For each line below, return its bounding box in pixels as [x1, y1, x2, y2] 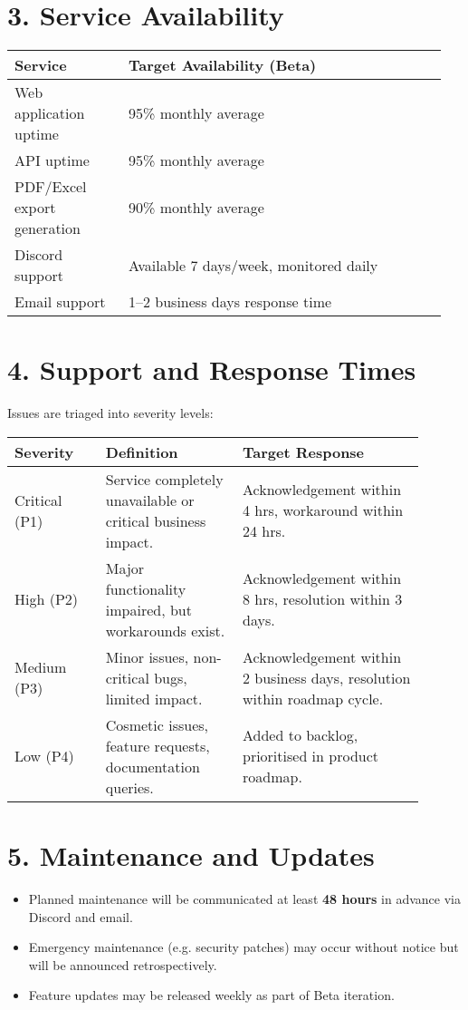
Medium [14, 656, 67, 678]
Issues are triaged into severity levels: [7, 403, 214, 422]
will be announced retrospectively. [28, 955, 217, 974]
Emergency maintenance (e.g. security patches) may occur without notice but [28, 937, 459, 957]
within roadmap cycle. [242, 687, 384, 709]
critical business [105, 510, 206, 531]
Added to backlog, [242, 724, 358, 746]
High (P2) [14, 588, 79, 610]
